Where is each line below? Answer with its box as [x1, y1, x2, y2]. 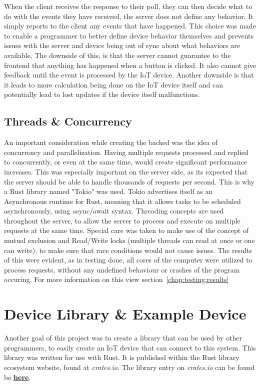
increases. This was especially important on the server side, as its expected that [4, 166, 248, 176]
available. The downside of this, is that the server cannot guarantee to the [4, 49, 231, 60]
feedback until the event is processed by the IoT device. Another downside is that [4, 69, 254, 80]
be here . [4, 371, 31, 382]
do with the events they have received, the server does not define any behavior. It [4, 10, 253, 21]
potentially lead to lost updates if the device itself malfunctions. [4, 89, 200, 99]
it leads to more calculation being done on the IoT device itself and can [4, 79, 223, 89]
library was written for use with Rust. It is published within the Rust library [4, 352, 239, 362]
